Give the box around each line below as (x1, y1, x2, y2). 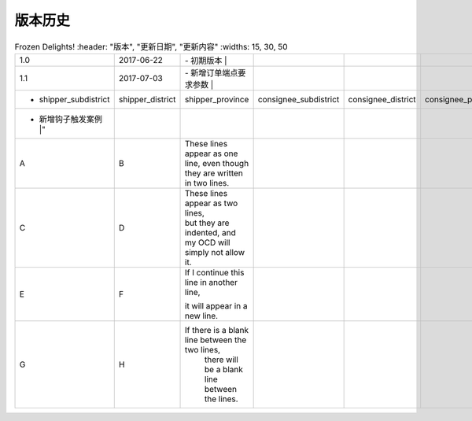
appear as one (185, 148, 238, 159)
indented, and (185, 227, 236, 238)
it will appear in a (185, 300, 248, 311)
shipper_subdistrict (39, 94, 110, 105)
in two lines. (185, 177, 230, 188)
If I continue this (185, 267, 245, 278)
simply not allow (185, 246, 245, 257)
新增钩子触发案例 (39, 113, 102, 124)
